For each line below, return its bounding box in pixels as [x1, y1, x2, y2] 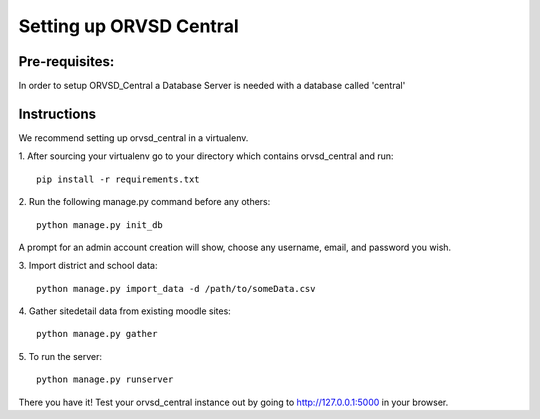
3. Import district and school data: [18, 260, 158, 272]
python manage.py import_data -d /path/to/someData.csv [36, 283, 316, 294]
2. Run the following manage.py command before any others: [18, 196, 271, 208]
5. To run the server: [18, 350, 102, 362]
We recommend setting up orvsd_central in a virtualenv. [18, 131, 249, 144]
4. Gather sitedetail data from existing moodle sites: [18, 305, 232, 317]
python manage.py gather [36, 328, 158, 340]
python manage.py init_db [36, 219, 164, 230]
